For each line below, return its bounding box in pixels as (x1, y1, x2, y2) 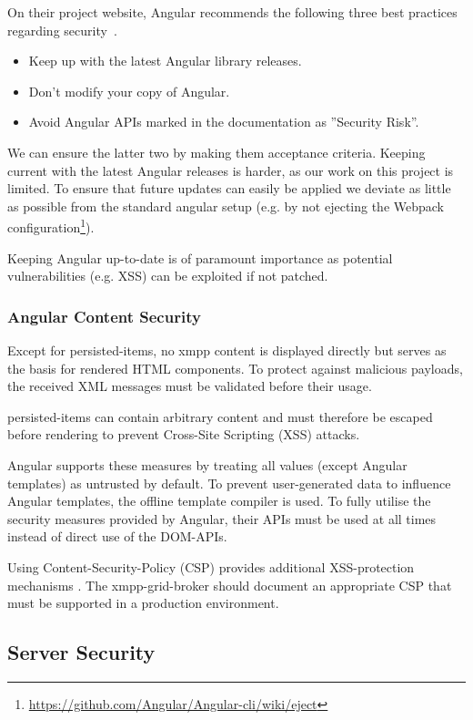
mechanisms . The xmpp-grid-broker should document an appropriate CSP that (7, 575, 452, 594)
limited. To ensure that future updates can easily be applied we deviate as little (7, 179, 451, 198)
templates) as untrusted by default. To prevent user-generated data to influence (7, 473, 451, 492)
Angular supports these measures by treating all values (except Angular (7, 455, 408, 474)
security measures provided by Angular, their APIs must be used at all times (7, 509, 437, 528)
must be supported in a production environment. (7, 593, 279, 612)
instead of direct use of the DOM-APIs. (7, 527, 227, 546)
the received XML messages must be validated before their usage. (7, 376, 372, 396)
